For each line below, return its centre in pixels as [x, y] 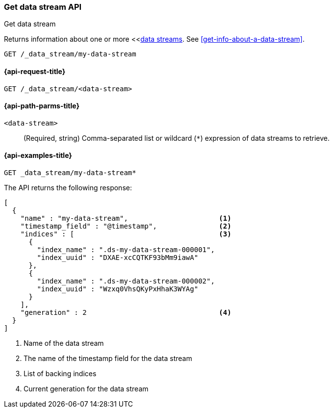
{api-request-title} [35, 71]
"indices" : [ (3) [126, 234]
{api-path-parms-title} [42, 106]
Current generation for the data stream [86, 389]
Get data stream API [43, 7]
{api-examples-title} [38, 155]
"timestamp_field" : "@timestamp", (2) [126, 226]
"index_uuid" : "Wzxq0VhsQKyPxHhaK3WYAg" [118, 289]
